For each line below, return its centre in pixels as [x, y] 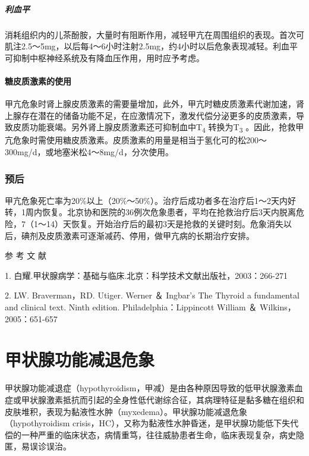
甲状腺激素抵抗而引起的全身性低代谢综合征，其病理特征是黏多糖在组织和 [163, 399]
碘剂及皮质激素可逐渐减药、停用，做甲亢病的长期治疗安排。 [138, 235]
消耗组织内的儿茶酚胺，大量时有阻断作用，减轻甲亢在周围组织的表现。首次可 [154, 34]
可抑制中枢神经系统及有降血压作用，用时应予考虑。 [105, 57]
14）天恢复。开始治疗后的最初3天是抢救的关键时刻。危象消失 [165, 224]
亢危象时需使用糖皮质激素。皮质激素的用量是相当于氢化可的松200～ [136, 140]
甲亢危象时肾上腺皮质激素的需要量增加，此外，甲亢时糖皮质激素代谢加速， [150, 104]
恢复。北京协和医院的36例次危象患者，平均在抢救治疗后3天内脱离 [169, 212]
